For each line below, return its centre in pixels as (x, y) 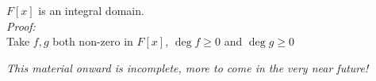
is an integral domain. (91, 10)
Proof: (21, 26)
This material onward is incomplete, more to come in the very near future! (188, 67)
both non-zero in (93, 41)
